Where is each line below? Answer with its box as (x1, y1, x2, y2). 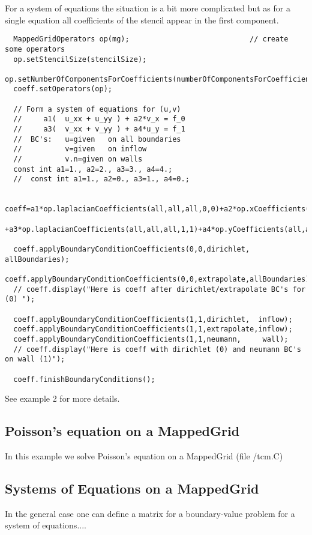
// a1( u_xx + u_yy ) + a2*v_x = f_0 (13, 115, 185, 124)
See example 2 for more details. (5, 392, 120, 405)
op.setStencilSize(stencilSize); (13, 55, 147, 64)
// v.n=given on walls (13, 155, 143, 164)
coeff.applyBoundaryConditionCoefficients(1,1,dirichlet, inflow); (13, 315, 293, 324)
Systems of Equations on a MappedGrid (5, 479, 259, 497)
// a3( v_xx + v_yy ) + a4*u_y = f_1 (13, 125, 185, 134)
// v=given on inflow (13, 145, 147, 154)
